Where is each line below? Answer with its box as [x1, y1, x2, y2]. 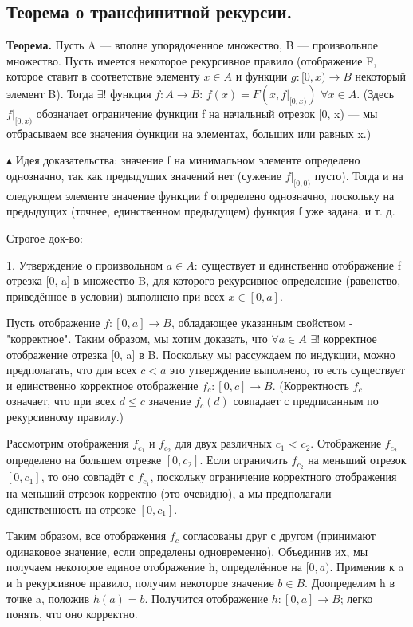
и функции [235, 68, 288, 85]
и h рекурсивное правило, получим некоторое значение [6, 574, 274, 591]
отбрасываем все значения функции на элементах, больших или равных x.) [6, 124, 372, 141]
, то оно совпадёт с [41, 468, 134, 485]
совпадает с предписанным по [233, 392, 379, 409]
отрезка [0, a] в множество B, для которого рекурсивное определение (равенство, [6, 272, 401, 289]
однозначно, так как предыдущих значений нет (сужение [6, 167, 282, 183]
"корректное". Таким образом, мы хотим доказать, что [6, 329, 268, 346]
